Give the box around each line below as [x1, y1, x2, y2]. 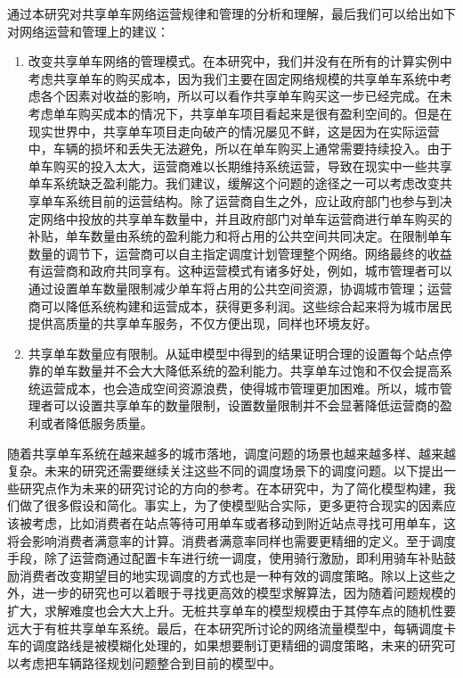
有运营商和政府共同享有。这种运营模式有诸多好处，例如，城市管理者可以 [28, 261, 452, 280]
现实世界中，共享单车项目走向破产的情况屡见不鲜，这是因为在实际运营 [28, 121, 440, 140]
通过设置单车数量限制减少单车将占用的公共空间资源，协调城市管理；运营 [28, 278, 452, 297]
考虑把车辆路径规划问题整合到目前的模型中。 [19, 653, 281, 672]
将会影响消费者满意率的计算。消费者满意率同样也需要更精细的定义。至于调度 [7, 531, 456, 550]
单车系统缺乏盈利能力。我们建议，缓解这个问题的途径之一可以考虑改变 [28, 174, 440, 193]
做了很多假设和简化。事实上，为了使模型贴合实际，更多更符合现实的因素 [19, 496, 443, 515]
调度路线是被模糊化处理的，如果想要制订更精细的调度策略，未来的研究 [31, 636, 443, 655]
